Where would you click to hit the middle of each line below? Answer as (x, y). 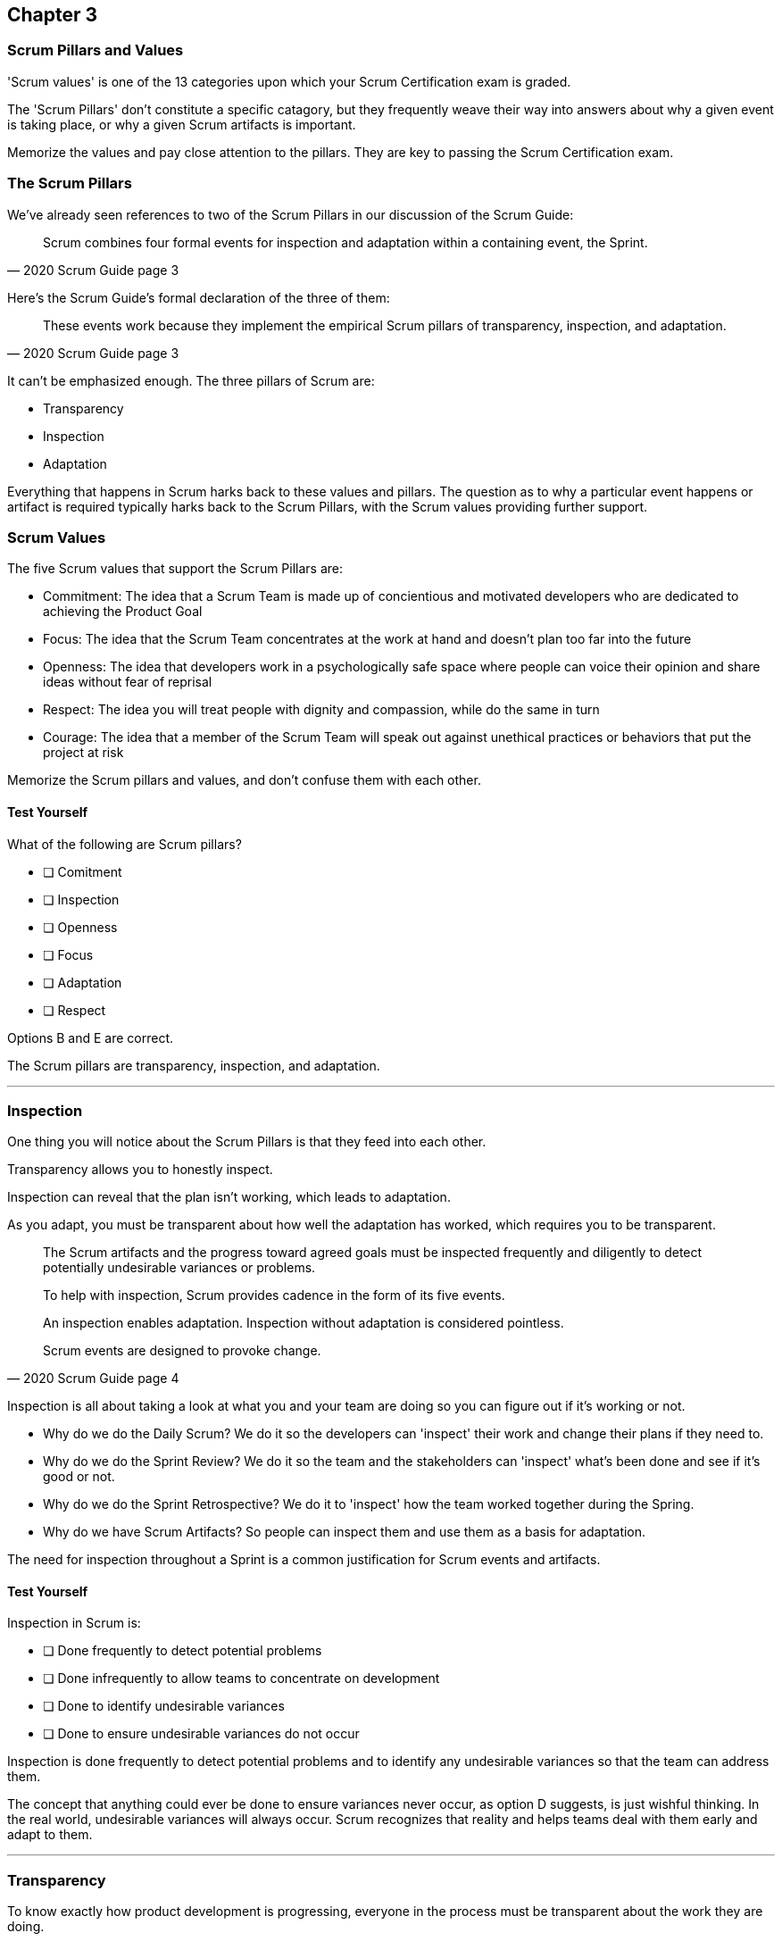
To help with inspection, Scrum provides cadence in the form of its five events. (274, 1295)
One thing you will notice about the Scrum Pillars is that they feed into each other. (247, 1142)
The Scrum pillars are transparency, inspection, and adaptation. (194, 1065)
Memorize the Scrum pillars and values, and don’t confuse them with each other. (244, 780)
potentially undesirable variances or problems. (179, 1268)
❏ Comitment (83, 871)
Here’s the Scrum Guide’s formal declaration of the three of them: (199, 297)
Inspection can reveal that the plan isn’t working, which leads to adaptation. (229, 1197)
